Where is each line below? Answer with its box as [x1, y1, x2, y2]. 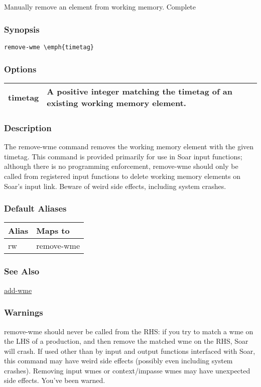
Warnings [4, 306, 43, 319]
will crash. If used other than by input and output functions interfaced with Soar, [4, 345, 255, 356]
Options [4, 62, 37, 75]
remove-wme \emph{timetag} [4, 44, 94, 51]
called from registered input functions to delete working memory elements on [4, 171, 240, 181]
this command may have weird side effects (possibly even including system [4, 355, 233, 366]
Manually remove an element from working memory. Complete [4, 2, 196, 12]
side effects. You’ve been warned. [4, 375, 105, 385]
